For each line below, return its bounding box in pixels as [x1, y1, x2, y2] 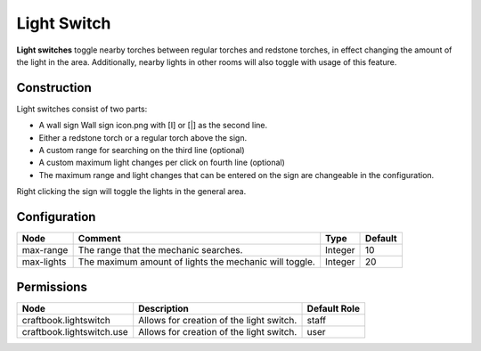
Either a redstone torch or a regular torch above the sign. [38, 132, 248, 143]
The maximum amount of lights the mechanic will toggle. [77, 256, 315, 268]
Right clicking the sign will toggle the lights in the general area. [16, 186, 247, 197]
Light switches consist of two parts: [16, 103, 148, 114]
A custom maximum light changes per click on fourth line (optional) [38, 157, 285, 168]
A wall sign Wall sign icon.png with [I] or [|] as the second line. [38, 120, 267, 131]
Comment [77, 233, 121, 245]
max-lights [21, 256, 67, 268]
